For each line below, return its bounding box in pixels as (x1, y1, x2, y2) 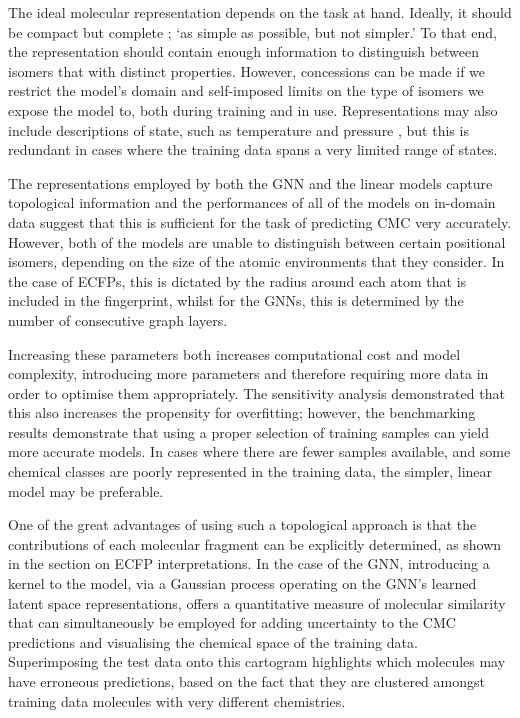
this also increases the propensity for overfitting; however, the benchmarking (8, 402, 476, 423)
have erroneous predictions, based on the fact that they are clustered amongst (8, 671, 485, 691)
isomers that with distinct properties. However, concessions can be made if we (8, 60, 486, 81)
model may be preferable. (8, 480, 164, 501)
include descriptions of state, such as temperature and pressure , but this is (8, 119, 469, 140)
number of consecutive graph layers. (8, 309, 228, 330)
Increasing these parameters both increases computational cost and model (8, 343, 461, 364)
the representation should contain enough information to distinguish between (8, 41, 480, 62)
